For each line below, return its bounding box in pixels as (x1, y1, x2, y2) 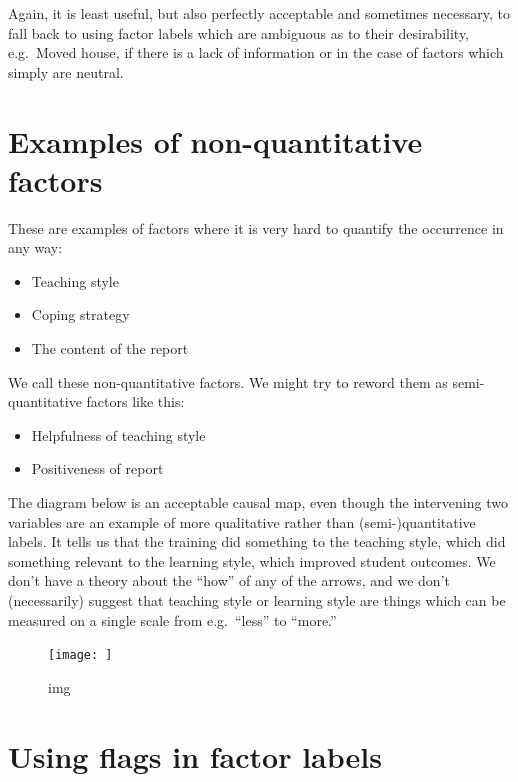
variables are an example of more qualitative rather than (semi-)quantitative (8, 511, 476, 532)
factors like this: (86, 391, 185, 412)
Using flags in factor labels (8, 735, 382, 776)
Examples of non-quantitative (8, 120, 423, 161)
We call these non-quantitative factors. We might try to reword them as (8, 371, 448, 392)
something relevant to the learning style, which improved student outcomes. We (8, 550, 496, 571)
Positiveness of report (31, 458, 164, 479)
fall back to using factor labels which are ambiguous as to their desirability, (8, 22, 470, 43)
